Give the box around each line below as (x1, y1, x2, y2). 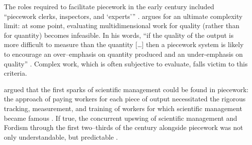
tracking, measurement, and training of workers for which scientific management (4, 103, 242, 113)
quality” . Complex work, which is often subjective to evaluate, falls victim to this (4, 58, 248, 68)
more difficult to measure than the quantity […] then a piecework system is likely (4, 39, 244, 49)
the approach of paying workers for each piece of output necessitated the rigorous (4, 94, 246, 104)
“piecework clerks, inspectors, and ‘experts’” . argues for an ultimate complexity (4, 11, 243, 21)
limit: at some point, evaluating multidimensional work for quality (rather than (4, 20, 239, 31)
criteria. (4, 68, 27, 78)
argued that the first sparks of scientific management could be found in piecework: (4, 84, 249, 94)
